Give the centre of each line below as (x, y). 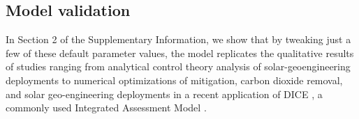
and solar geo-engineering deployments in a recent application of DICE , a (164, 94)
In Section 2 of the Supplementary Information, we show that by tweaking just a (178, 39)
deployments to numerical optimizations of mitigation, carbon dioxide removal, (174, 80)
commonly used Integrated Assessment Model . (106, 108)
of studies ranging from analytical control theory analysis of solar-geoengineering (178, 66)
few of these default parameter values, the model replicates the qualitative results (180, 53)
